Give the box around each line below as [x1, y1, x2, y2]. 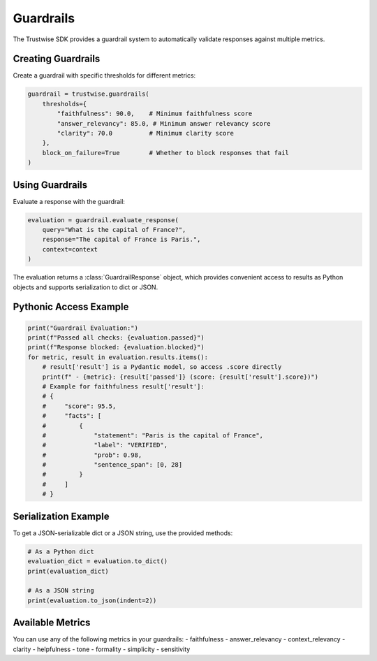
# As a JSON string [27, 587, 94, 595]
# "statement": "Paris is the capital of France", [42, 431, 264, 440]
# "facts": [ [42, 412, 102, 420]
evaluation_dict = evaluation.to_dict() [27, 558, 168, 565]
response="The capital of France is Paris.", [42, 235, 201, 244]
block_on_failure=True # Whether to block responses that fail [42, 149, 290, 157]
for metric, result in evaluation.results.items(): [27, 353, 209, 361]
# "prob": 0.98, [42, 451, 142, 459]
